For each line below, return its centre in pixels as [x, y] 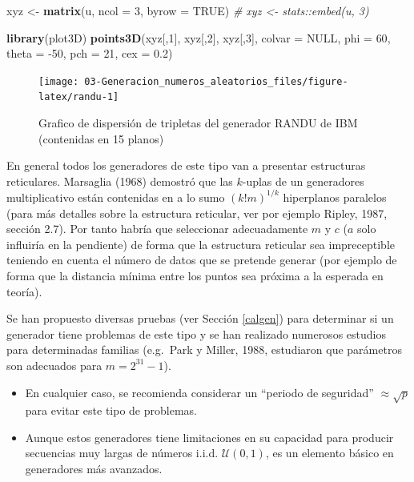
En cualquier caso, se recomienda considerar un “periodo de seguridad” [199, 392]
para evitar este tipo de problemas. [111, 410]
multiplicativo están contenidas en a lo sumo [116, 197]
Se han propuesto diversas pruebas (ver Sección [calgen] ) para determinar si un [200, 318]
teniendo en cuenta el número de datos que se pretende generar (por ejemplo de [202, 260]
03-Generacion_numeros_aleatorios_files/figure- [216, 81]
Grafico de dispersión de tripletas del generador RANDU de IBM [198, 123]
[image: [59, 81]
